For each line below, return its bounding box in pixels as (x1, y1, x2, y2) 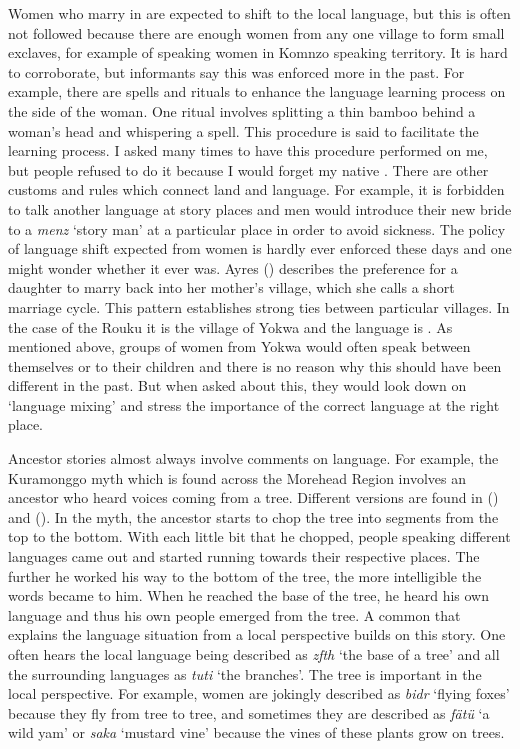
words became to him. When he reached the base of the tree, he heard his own (8, 585, 489, 606)
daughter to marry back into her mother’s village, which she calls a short (8, 277, 455, 298)
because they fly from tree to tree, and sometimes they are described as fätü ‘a (8, 702, 490, 723)
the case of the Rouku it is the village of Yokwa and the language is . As (8, 316, 453, 337)
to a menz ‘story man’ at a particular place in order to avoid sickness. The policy (8, 218, 506, 239)
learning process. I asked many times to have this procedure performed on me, (8, 140, 488, 161)
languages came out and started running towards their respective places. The (8, 546, 480, 567)
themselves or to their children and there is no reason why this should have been (8, 355, 502, 376)
